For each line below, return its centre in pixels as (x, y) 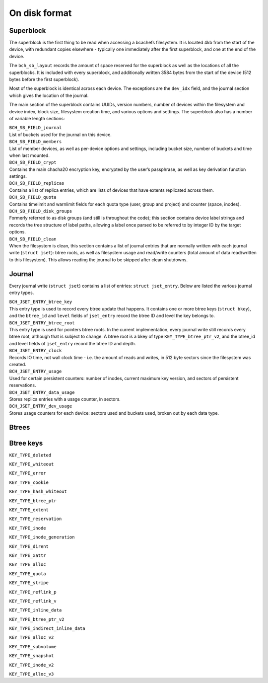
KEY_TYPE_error (28, 473)
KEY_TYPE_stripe (29, 583)
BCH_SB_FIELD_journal (35, 128)
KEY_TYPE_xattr (28, 555)
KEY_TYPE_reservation (35, 519)
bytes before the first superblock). (44, 79)
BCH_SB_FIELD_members (35, 142)
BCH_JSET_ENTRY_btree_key (41, 302)
